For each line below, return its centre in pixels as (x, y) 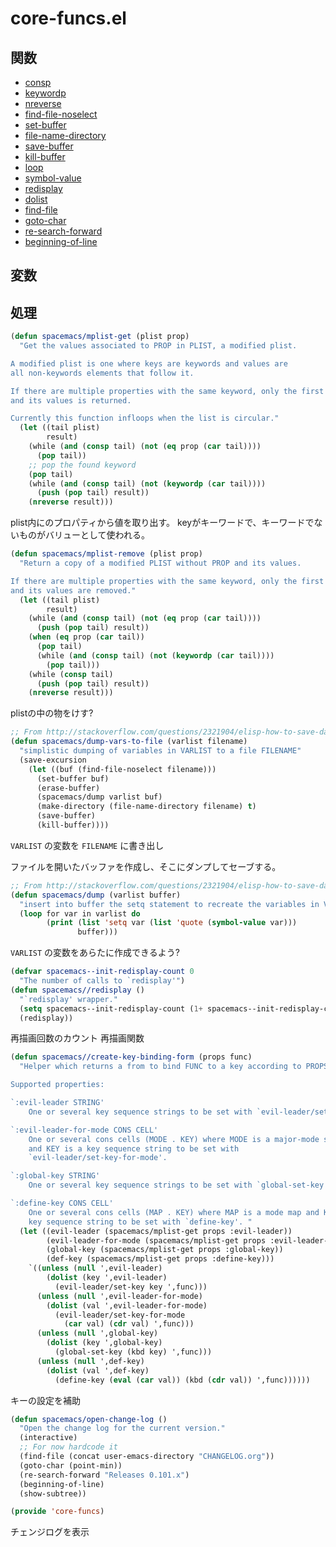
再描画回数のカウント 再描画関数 (77, 1038)
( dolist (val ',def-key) (98, 1370)
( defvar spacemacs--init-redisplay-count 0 (102, 972)
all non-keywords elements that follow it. (102, 373)
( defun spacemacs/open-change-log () (89, 1419)
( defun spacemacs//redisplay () (77, 990)
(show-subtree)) (53, 1493)
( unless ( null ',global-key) (97, 1333)
